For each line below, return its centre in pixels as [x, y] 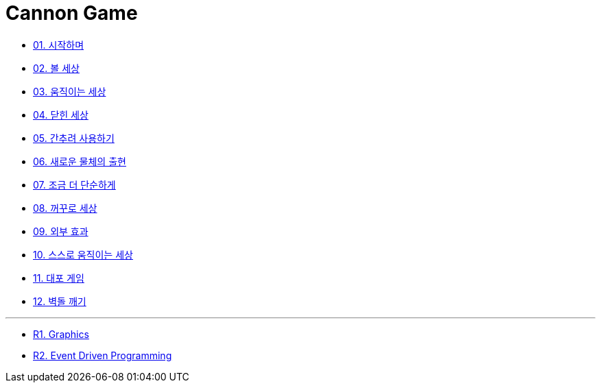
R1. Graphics [61, 334]
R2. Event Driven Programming [103, 355]
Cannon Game [72, 13]
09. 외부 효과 [61, 231]
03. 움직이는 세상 [70, 91]
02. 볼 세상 [56, 68]
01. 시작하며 [59, 45]
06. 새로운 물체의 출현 [80, 161]
